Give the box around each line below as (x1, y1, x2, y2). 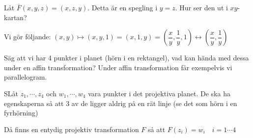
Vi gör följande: (4, 31, 51, 42)
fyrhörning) (4, 108, 38, 118)
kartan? (4, 12, 27, 22)
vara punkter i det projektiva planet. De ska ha (88, 88, 230, 98)
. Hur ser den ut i (175, 2, 228, 12)
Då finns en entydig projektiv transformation (4, 124, 139, 134)
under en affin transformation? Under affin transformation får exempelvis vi (4, 62, 232, 72)
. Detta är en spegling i (87, 2, 158, 12)
